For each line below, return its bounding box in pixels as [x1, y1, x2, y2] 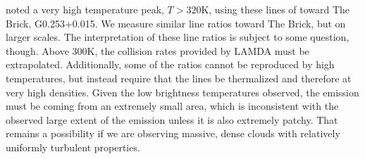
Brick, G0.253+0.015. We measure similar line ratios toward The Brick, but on [6, 15, 346, 30]
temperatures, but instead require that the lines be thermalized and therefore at [6, 70, 352, 85]
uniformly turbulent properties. [6, 139, 140, 154]
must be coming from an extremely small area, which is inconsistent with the [6, 98, 339, 113]
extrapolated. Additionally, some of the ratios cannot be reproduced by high [6, 57, 335, 72]
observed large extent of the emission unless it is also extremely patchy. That [6, 112, 338, 127]
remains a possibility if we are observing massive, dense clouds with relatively [6, 126, 340, 141]
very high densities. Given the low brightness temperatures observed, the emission [6, 84, 359, 99]
